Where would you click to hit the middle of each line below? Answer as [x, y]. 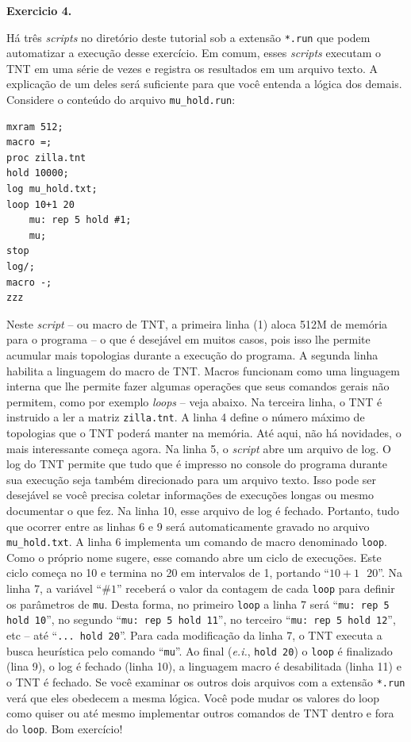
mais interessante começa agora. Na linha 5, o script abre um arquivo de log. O [199, 448]
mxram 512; [35, 127]
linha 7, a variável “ [54, 588]
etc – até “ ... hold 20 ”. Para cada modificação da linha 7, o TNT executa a [194, 635]
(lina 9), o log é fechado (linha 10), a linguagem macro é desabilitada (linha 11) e [204, 666]
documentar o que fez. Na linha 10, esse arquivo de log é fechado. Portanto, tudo [203, 510]
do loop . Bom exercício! [65, 728]
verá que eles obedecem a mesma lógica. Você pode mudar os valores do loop [193, 697]
